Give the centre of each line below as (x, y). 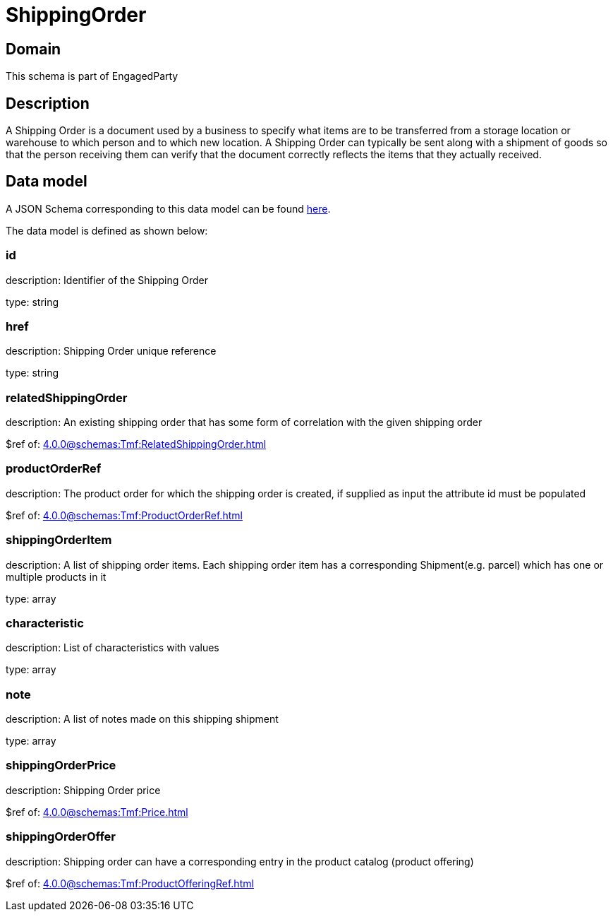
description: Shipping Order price (83, 790)
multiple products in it (56, 576)
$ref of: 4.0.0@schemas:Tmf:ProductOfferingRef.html (130, 883)
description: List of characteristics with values (113, 648)
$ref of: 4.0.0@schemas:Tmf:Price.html (97, 812)
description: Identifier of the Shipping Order (107, 280)
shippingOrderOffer (61, 837)
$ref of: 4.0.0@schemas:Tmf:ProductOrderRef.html (124, 515)
